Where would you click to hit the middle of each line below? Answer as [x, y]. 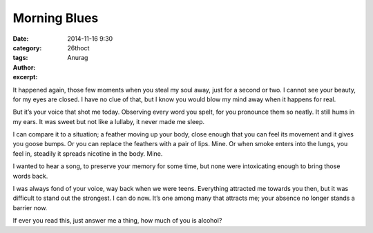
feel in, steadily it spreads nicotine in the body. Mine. [88, 153]
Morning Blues [56, 18]
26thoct [78, 48]
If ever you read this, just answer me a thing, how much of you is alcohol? [117, 221]
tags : [20, 58]
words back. [30, 176]
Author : [24, 67]
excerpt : [25, 77]
